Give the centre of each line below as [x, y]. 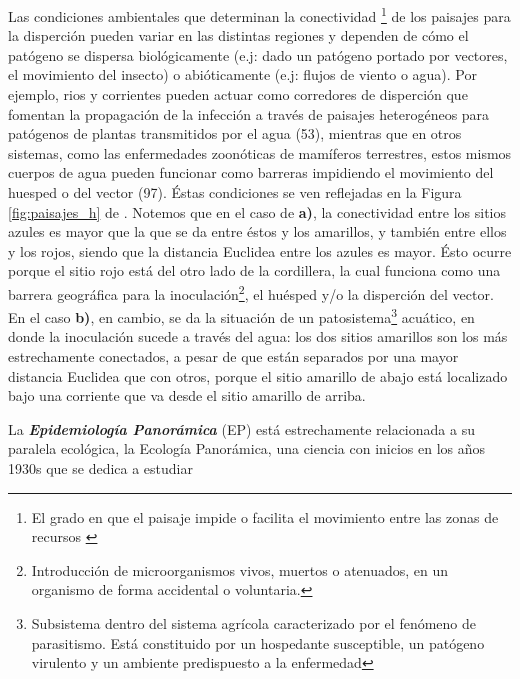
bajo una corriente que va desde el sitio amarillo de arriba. [187, 395]
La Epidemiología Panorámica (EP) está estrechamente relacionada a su [241, 428]
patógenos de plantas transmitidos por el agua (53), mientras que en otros [235, 133]
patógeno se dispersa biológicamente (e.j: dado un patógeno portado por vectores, [258, 54]
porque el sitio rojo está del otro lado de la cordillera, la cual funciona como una [254, 270]
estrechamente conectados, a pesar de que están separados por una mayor [233, 356]
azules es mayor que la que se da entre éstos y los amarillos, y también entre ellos [257, 231]
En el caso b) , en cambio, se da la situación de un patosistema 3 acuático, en [241, 315]
